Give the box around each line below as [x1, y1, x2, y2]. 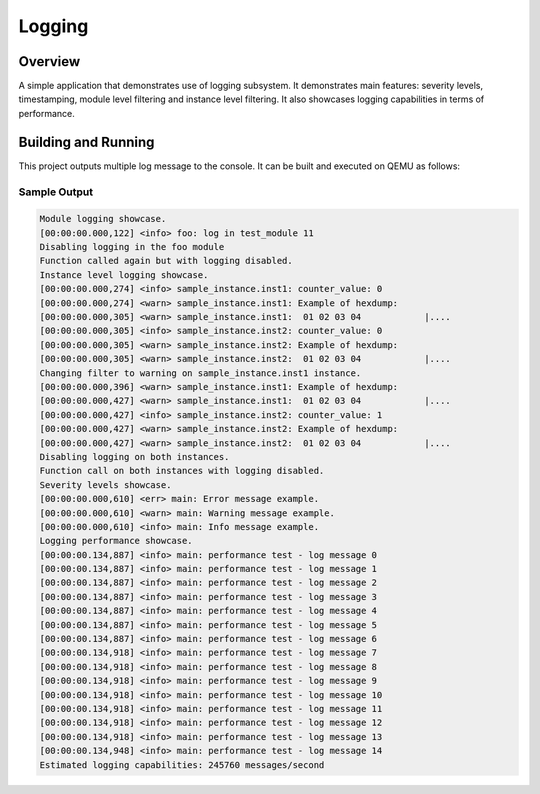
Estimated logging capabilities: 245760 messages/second [39, 759, 325, 770]
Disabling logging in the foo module [39, 241, 225, 253]
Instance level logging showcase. [39, 269, 209, 280]
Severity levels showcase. [39, 479, 172, 490]
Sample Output [18, 185, 94, 199]
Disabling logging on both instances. [39, 451, 230, 462]
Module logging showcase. [39, 213, 167, 225]
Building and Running [18, 133, 155, 150]
